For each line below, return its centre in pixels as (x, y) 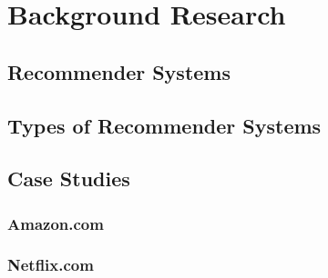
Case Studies (69, 179)
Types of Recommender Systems (164, 125)
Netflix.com (51, 265)
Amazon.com (56, 223)
